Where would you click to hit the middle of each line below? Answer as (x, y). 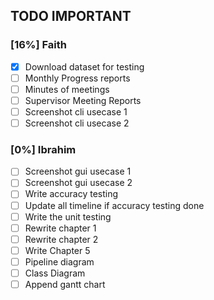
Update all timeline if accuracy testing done (114, 205)
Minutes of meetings (67, 89)
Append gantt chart (65, 284)
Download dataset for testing (84, 66)
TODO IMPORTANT (71, 16)
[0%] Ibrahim (43, 149)
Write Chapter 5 (57, 250)
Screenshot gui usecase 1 (78, 171)
